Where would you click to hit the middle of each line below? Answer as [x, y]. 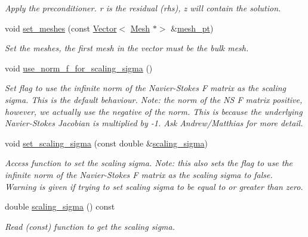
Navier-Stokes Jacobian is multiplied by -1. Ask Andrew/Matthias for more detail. [154, 123]
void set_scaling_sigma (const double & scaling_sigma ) [106, 143]
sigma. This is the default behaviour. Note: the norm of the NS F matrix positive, [154, 99]
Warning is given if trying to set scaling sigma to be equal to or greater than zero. [154, 186]
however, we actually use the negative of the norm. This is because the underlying [154, 111]
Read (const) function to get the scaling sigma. [90, 226]
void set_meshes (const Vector [61, 28]
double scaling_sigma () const [60, 206]
